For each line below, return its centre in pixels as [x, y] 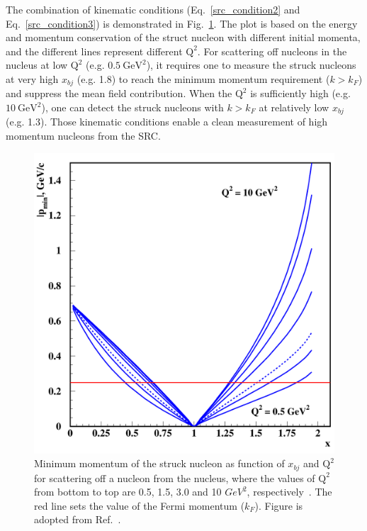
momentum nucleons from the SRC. [83, 136]
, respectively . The [289, 492]
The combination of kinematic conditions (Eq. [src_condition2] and [153, 9]
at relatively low [294, 107]
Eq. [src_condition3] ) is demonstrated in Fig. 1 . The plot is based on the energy [182, 23]
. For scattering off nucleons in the [272, 51]
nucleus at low [37, 65]
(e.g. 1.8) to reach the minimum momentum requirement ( [203, 78]
